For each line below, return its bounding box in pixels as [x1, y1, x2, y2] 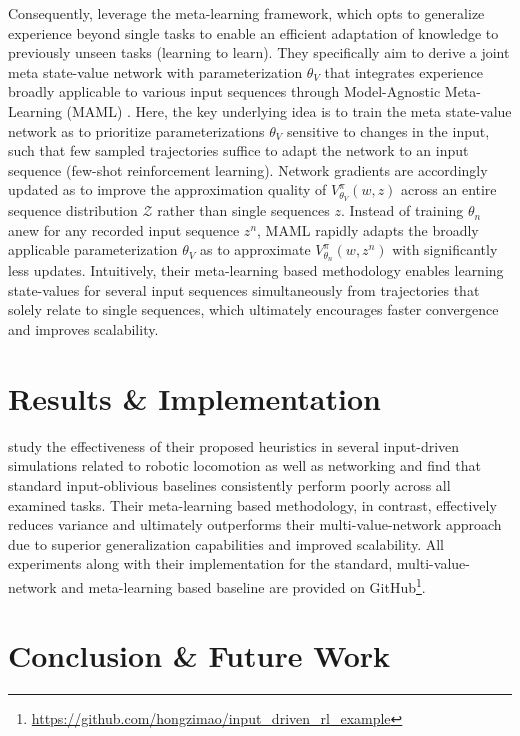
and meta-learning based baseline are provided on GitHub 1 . [61, 573, 426, 597]
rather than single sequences [157, 200, 330, 221]
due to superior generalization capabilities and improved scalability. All [8, 533, 444, 554]
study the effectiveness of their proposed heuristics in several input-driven [8, 435, 460, 456]
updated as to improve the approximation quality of [8, 179, 327, 200]
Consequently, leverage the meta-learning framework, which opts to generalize [8, 3, 485, 23]
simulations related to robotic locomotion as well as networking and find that [8, 455, 481, 476]
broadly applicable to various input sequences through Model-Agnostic [8, 81, 441, 102]
